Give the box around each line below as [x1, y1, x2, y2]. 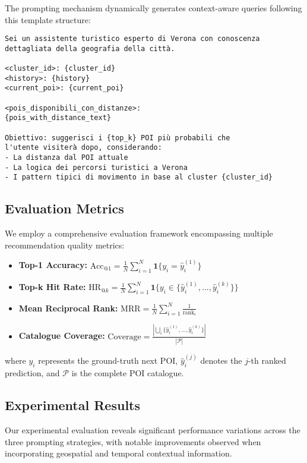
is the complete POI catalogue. [71, 367, 184, 379]
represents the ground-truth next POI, [38, 354, 178, 367]
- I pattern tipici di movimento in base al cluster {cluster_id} [5, 173, 273, 182]
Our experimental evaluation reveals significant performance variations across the [5, 424, 300, 436]
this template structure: [5, 13, 91, 26]
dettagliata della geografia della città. [5, 44, 175, 53]
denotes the [200, 354, 242, 367]
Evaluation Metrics [5, 199, 124, 218]
